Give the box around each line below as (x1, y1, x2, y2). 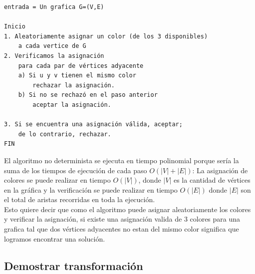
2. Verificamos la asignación (4, 52, 104, 59)
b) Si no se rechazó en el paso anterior (18, 91, 158, 99)
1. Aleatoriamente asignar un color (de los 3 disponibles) (4, 32, 208, 40)
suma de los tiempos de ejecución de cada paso (4, 165, 147, 175)
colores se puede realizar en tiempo (4, 175, 111, 185)
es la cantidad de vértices (173, 175, 251, 185)
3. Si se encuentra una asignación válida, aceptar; (4, 121, 183, 128)
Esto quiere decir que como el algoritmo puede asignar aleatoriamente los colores (4, 204, 251, 214)
